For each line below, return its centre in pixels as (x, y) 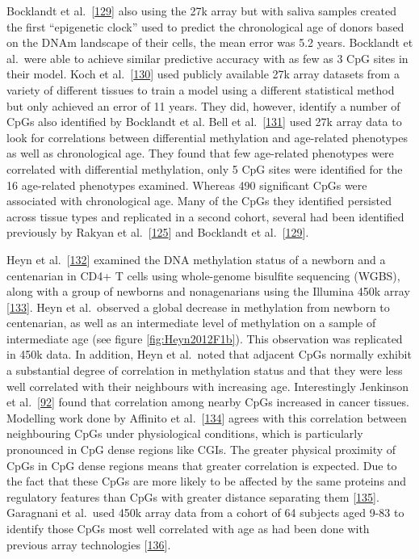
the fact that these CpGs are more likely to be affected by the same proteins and (207, 481)
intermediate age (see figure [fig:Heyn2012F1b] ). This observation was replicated (205, 338)
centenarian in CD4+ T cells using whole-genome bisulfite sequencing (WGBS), (203, 275)
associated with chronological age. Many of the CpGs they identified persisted (199, 201)
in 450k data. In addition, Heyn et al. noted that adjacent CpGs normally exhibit (209, 354)
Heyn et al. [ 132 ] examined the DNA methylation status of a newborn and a (196, 259)
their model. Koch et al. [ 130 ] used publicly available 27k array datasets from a (203, 74)
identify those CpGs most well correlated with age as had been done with (188, 528)
